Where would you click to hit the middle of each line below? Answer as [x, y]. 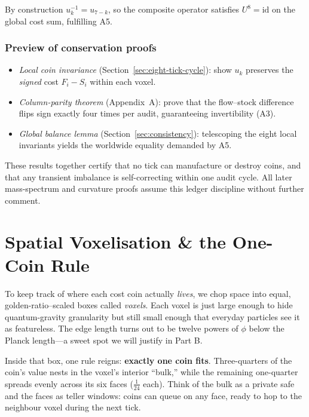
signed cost [39, 81]
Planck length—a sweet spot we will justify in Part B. [104, 340]
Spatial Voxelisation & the [116, 241]
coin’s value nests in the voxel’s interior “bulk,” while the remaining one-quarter [152, 372]
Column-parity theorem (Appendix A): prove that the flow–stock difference [156, 101]
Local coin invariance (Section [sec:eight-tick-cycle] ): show [125, 70]
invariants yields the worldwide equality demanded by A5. [125, 145]
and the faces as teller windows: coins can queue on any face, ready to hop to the [153, 395]
